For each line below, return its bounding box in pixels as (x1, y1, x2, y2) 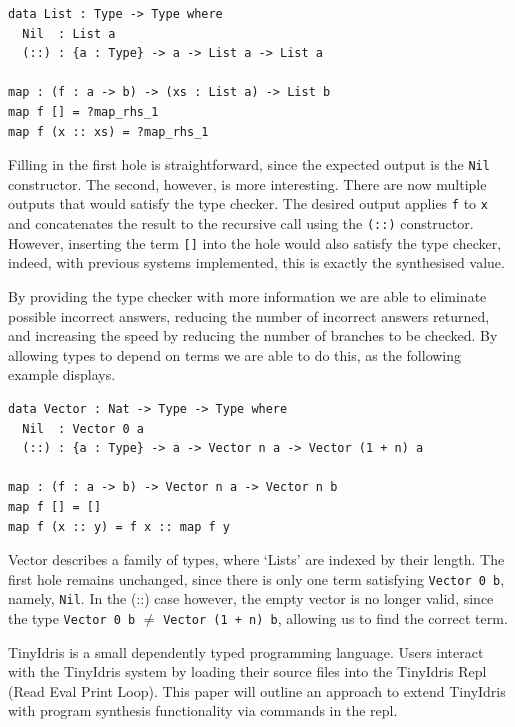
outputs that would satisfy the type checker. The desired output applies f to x (8, 193, 488, 214)
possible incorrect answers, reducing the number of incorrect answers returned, (8, 305, 490, 326)
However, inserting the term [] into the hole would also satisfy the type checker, (8, 232, 502, 253)
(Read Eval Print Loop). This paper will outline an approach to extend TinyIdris (8, 680, 506, 701)
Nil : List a (22, 26, 116, 41)
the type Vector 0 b (8, 608, 136, 628)
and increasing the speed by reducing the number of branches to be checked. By (8, 325, 498, 346)
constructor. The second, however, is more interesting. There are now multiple (8, 173, 487, 194)
